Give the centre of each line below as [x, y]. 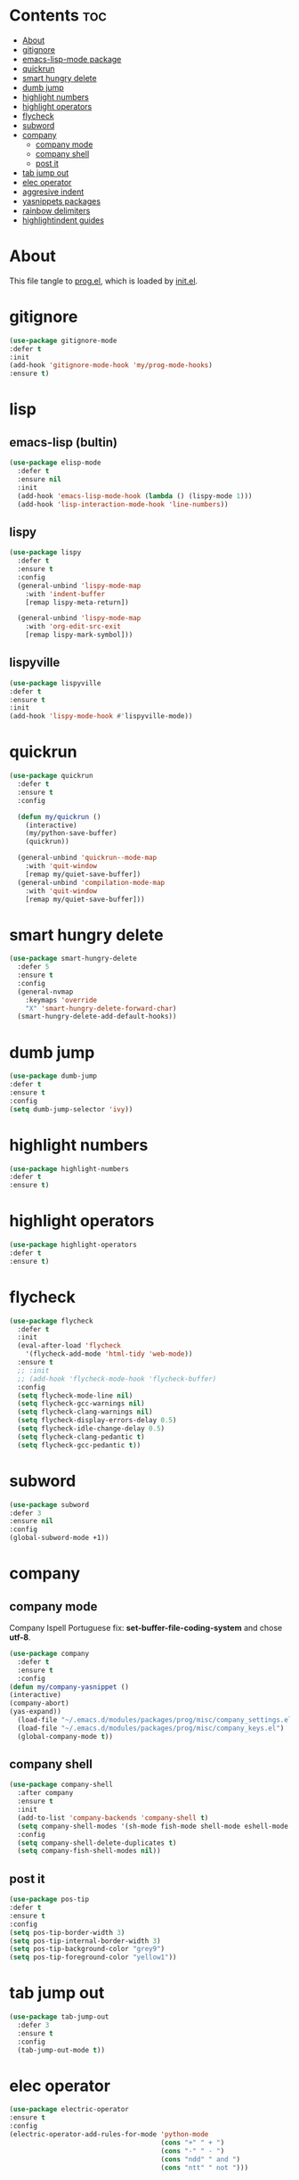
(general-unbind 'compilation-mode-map [91, 882]
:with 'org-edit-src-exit [73, 627]
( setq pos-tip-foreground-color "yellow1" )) [93, 1957]
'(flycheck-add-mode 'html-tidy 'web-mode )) [109, 1354]
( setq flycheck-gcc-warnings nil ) [81, 1404]
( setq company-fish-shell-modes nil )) [89, 1851]
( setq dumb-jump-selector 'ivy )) [71, 1109]
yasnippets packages [61, 201]
